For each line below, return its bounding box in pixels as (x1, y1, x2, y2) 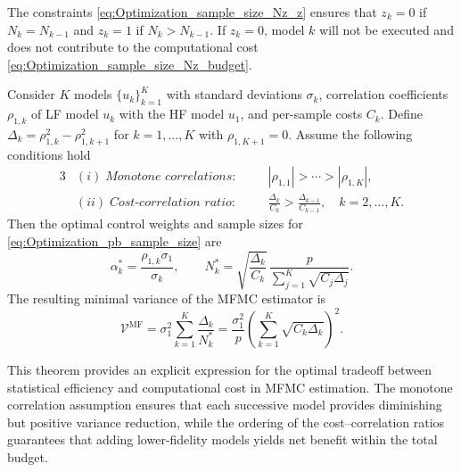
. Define (380, 104, 423, 123)
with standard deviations (166, 85, 302, 104)
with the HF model (119, 104, 225, 123)
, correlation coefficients (318, 85, 449, 104)
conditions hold (7, 145, 91, 163)
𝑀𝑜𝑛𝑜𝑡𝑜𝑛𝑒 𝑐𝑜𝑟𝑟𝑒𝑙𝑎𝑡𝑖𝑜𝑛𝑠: (105, 170, 236, 184)
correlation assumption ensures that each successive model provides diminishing (7, 395, 442, 414)
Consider (7, 85, 55, 104)
